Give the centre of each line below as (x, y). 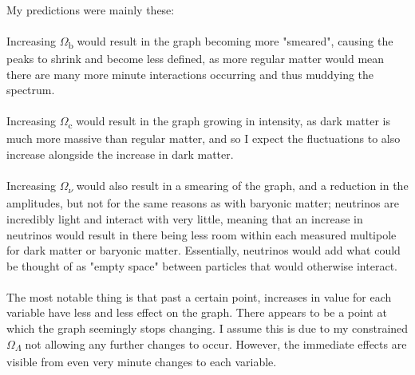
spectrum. (31, 90)
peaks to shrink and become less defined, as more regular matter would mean (196, 58)
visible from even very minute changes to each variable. (142, 361)
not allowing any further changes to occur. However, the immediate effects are (216, 343)
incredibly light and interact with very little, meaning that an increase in (185, 218)
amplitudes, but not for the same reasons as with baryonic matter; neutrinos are (203, 203)
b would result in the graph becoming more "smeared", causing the (231, 41)
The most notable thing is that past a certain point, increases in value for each (199, 296)
